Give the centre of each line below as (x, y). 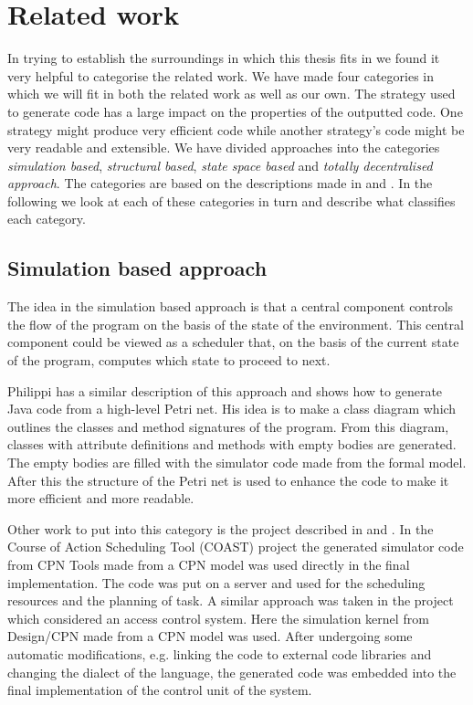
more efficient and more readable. (101, 498)
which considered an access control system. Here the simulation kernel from (218, 618)
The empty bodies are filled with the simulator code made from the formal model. (237, 463)
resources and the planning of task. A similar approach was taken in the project (231, 600)
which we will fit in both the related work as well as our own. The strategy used (231, 94)
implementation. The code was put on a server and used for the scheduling (216, 582)
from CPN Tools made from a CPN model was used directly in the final (209, 564)
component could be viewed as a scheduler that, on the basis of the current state (233, 342)
